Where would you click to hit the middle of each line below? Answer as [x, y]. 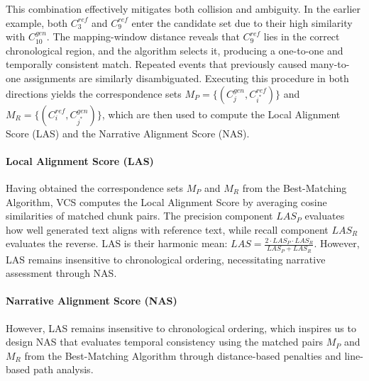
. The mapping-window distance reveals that [143, 36]
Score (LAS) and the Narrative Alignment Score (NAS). [128, 133]
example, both [37, 22]
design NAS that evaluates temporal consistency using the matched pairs [164, 342]
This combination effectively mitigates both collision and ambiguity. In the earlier [183, 8]
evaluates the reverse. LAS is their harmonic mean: [117, 243]
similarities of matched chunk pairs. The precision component [139, 216]
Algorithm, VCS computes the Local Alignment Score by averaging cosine [166, 201]
